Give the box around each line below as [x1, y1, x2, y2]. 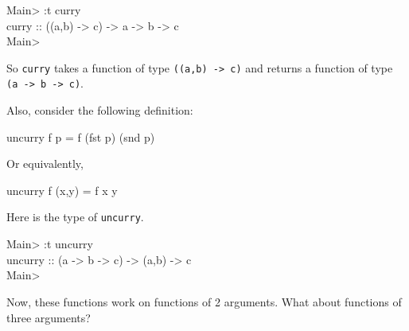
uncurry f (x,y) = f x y [6, 181, 118, 198]
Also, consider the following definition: [6, 102, 193, 119]
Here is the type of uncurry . [6, 208, 144, 225]
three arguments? [6, 309, 91, 325]
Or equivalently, [6, 155, 84, 172]
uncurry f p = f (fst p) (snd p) [6, 128, 155, 145]
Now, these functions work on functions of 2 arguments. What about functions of [6, 293, 402, 310]
